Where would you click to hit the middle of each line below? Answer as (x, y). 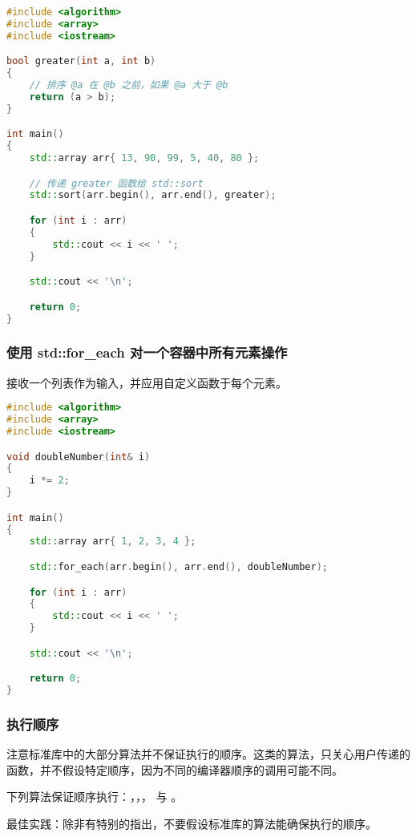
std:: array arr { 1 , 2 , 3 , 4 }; (113, 542)
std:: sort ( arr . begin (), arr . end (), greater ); (153, 195)
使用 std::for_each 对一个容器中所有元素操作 (147, 352)
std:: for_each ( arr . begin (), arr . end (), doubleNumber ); (179, 566)
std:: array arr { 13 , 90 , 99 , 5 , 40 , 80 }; (144, 158)
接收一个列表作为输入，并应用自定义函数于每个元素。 (147, 382)
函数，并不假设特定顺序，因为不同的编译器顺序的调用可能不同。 (175, 769)
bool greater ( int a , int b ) (81, 61)
